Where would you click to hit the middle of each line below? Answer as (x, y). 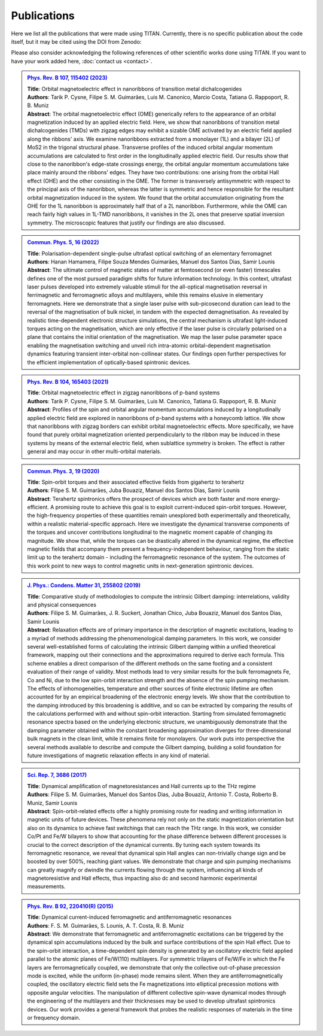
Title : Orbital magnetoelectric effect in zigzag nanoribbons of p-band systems (124, 393)
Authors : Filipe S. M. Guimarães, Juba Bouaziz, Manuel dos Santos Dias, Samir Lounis (134, 490)
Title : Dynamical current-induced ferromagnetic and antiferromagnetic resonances (129, 917)
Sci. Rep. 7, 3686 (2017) (57, 775)
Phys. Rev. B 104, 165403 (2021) (68, 382)
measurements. (46, 886)
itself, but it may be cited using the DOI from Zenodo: (76, 41)
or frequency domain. (54, 1017)
